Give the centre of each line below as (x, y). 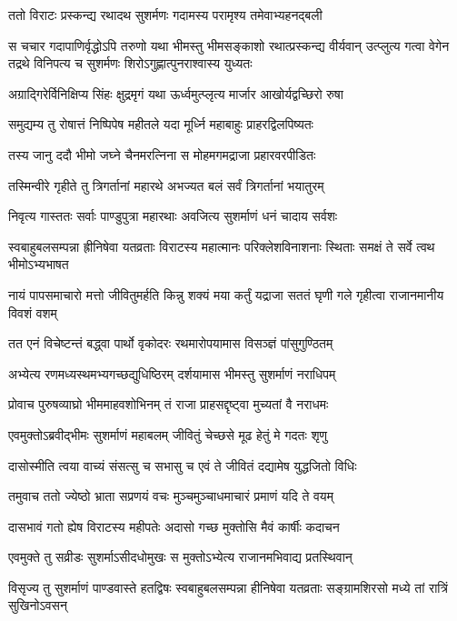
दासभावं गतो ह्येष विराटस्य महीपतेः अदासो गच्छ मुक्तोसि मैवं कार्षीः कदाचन (174, 526)
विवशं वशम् (33, 312)
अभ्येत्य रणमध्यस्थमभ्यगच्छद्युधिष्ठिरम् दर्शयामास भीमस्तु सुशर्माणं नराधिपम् (172, 373)
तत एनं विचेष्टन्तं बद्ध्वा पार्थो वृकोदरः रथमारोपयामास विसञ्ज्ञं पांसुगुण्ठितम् (171, 343)
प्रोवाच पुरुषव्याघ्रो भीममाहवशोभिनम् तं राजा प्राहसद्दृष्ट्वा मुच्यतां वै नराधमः (169, 404)
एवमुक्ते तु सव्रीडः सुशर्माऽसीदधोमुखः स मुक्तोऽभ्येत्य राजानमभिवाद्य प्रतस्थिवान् (180, 557)
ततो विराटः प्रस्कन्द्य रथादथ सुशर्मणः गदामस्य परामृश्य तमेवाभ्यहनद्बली (165, 15)
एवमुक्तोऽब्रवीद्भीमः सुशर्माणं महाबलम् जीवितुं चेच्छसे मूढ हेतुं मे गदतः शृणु (168, 434)
